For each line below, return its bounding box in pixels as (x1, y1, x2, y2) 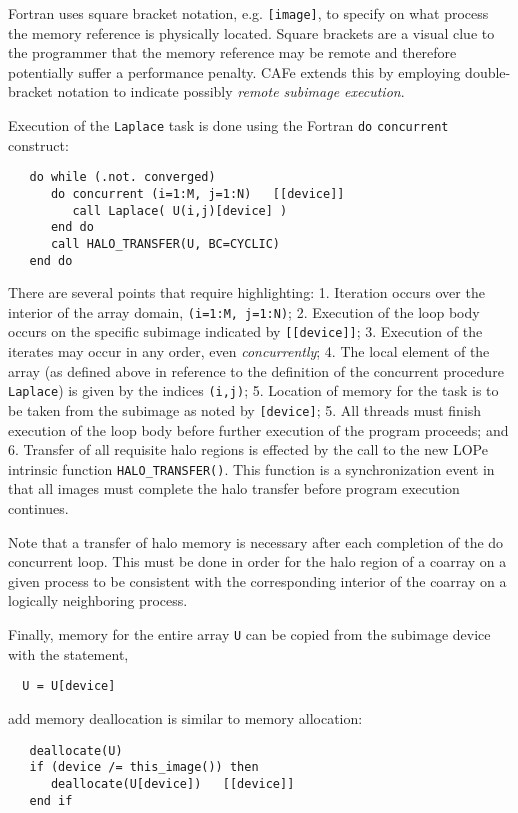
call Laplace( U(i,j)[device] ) (72, 203, 288, 218)
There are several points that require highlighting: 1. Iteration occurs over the (8, 282, 485, 303)
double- (465, 61, 511, 82)
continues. (8, 498, 69, 519)
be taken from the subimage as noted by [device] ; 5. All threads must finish (8, 399, 482, 420)
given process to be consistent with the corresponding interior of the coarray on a (8, 570, 507, 591)
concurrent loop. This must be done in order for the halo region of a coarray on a (8, 551, 507, 572)
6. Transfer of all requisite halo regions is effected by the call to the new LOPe (8, 439, 488, 460)
